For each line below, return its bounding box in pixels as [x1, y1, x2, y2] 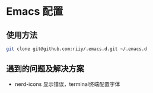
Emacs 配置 [6, 5, 63, 18]
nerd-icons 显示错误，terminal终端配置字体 [14, 80, 120, 88]
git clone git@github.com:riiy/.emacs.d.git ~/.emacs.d [6, 46, 147, 52]
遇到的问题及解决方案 [6, 64, 84, 74]
